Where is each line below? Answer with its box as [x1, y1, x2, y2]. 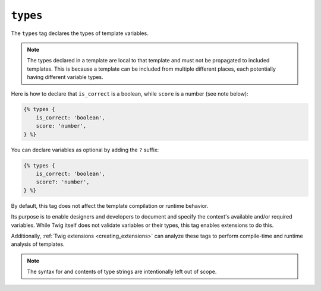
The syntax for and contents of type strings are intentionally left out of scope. [27, 268, 217, 276]
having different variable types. [27, 74, 103, 81]
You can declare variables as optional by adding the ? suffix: [11, 146, 159, 153]
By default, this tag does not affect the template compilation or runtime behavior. [11, 202, 209, 209]
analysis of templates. [11, 241, 65, 248]
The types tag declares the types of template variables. [11, 30, 149, 37]
